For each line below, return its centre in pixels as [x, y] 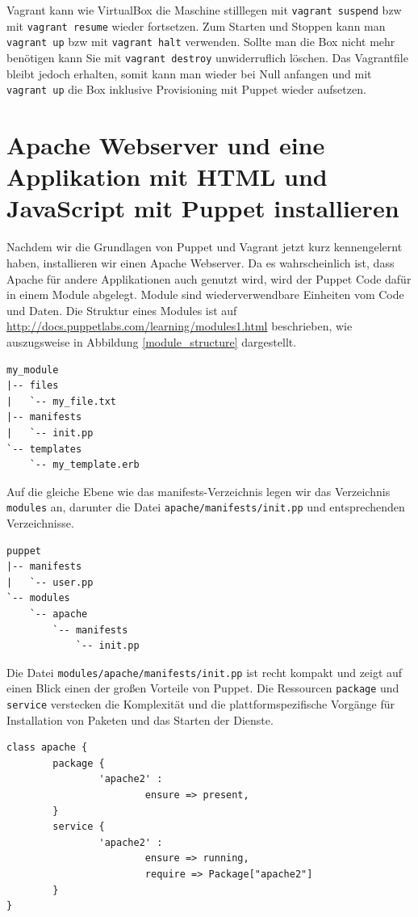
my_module [33, 370]
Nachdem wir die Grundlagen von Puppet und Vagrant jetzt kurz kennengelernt [205, 247]
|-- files [33, 386]
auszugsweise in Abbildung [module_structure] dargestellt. [152, 341]
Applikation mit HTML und [167, 177]
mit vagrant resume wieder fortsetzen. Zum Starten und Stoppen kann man [196, 25]
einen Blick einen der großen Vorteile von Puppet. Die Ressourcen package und [203, 688]
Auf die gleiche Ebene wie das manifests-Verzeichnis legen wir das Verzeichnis [199, 491]
